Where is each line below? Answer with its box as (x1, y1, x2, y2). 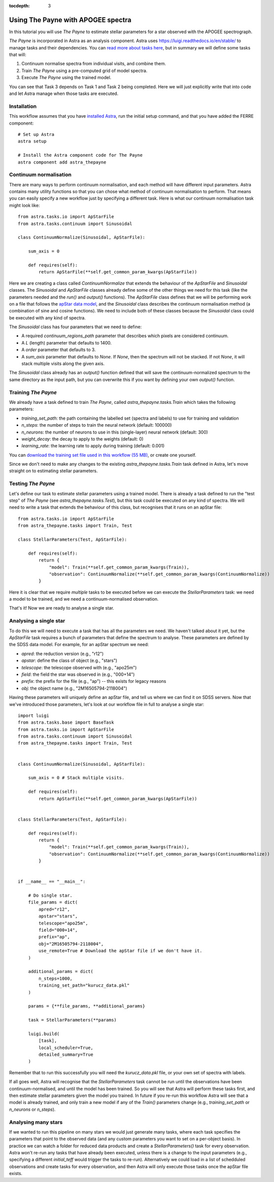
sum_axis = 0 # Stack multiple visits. (28, 775, 125, 781)
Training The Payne (9, 389, 57, 395)
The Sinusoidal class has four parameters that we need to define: (9, 324, 142, 330)
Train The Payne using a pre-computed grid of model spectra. (21, 67, 148, 74)
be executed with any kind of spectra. (9, 314, 86, 321)
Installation (9, 103, 37, 110)
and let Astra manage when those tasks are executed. (9, 90, 118, 96)
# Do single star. (28, 893, 73, 898)
